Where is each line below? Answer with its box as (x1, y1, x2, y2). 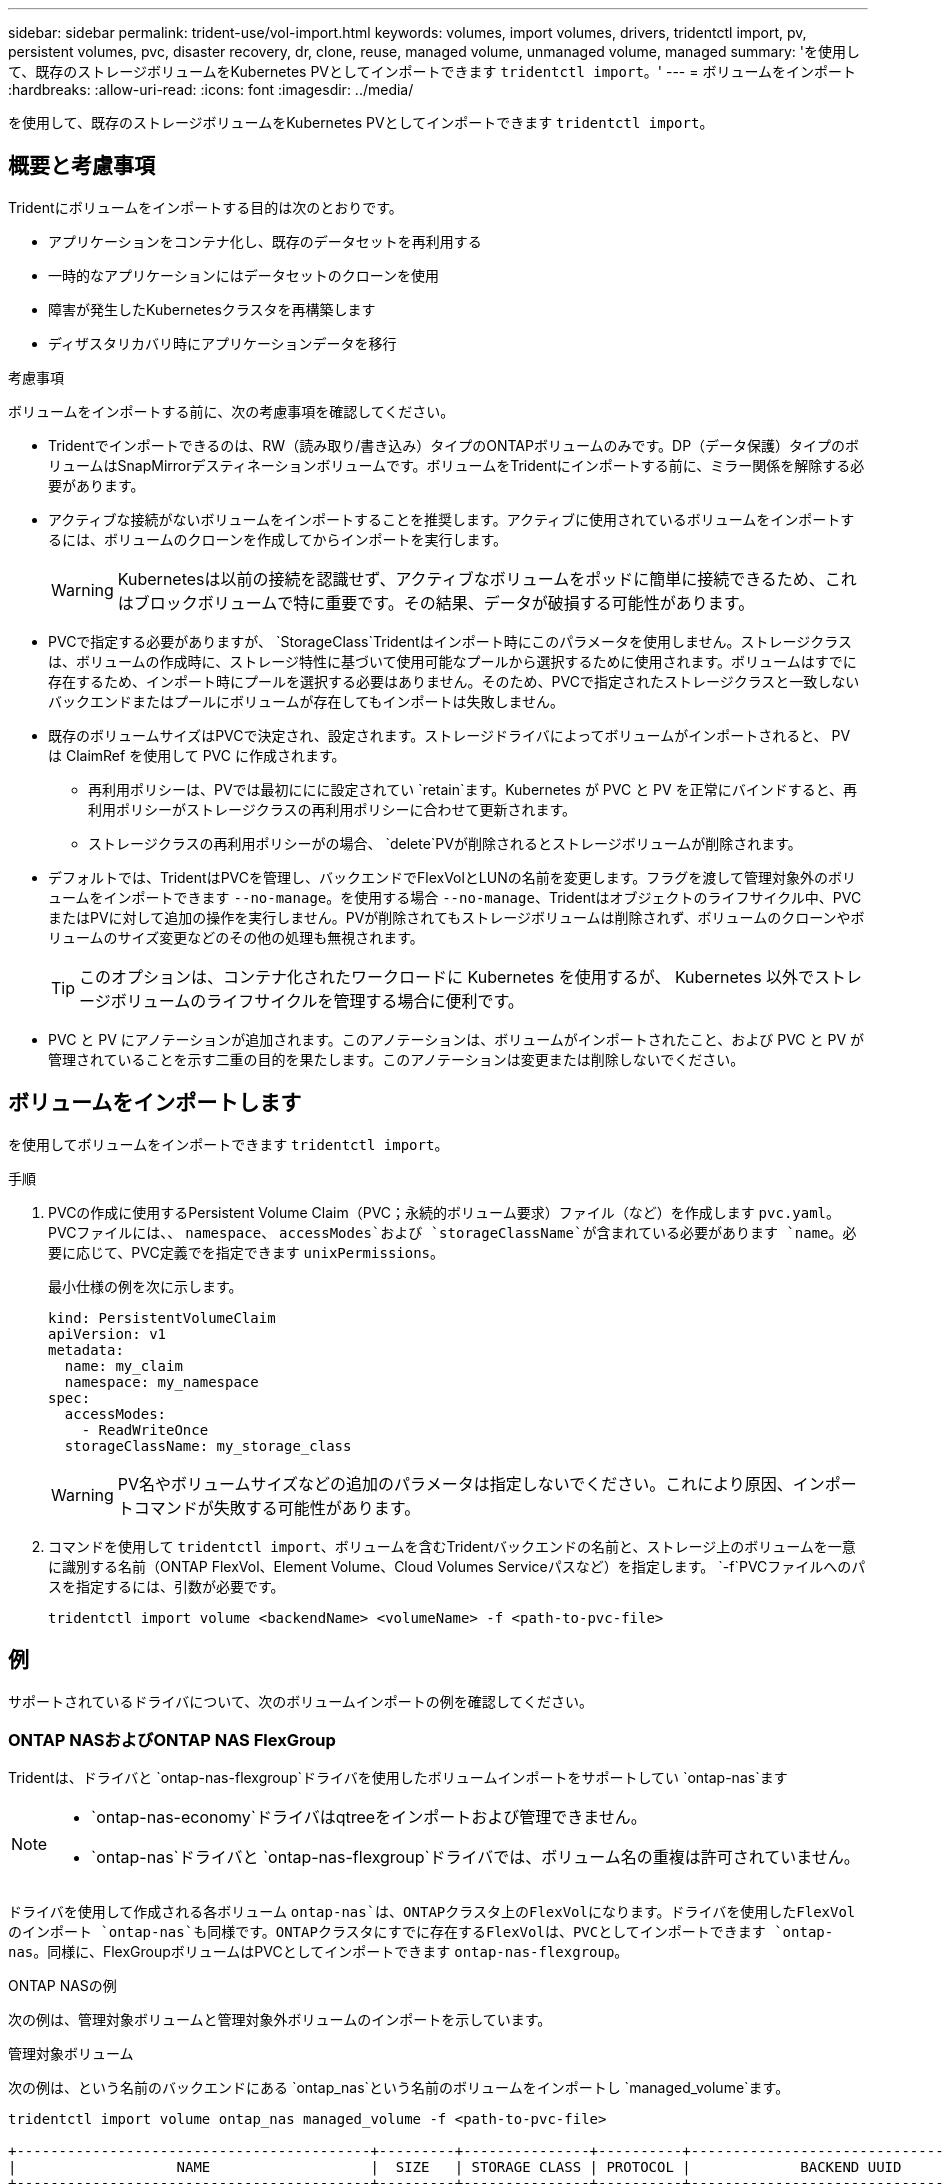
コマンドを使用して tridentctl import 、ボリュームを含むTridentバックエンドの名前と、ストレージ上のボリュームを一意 (48, 1537, 856, 1555)
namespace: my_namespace (64, 1373, 259, 1390)
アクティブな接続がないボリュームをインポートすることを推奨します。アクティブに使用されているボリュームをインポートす (48, 510, 855, 528)
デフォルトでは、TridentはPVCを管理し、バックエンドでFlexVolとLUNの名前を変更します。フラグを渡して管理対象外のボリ (48, 868, 856, 886)
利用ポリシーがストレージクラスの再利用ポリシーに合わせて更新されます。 (88, 800, 577, 818)
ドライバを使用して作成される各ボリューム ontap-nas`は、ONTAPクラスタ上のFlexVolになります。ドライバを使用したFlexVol (8, 1903, 856, 1921)
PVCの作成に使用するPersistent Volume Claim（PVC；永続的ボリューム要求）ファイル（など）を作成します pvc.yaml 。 (48, 1203, 841, 1221)
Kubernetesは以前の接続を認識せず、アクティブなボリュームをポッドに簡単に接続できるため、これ (117, 568, 857, 589)
